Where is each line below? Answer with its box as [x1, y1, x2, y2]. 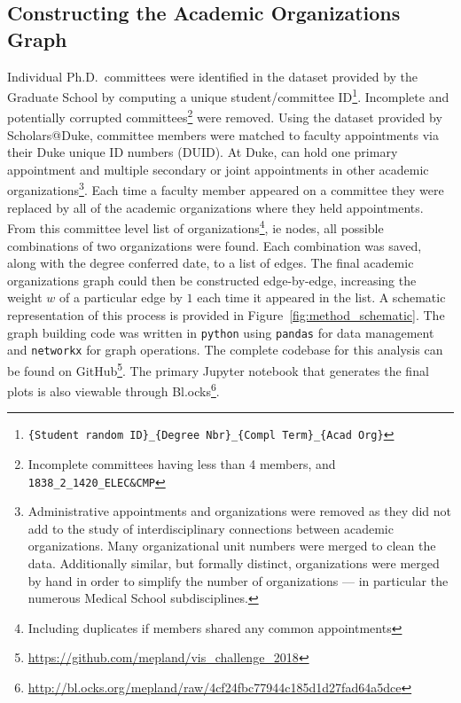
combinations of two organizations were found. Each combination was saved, [7, 236, 422, 254]
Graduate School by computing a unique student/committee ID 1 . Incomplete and [7, 85, 449, 105]
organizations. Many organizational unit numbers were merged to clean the [27, 536, 436, 555]
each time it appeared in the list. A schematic [197, 288, 446, 307]
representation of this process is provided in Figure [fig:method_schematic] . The [7, 305, 445, 324]
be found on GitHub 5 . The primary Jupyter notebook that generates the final [7, 358, 429, 379]
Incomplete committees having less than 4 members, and [27, 455, 336, 473]
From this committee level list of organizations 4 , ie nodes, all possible [7, 216, 384, 237]
